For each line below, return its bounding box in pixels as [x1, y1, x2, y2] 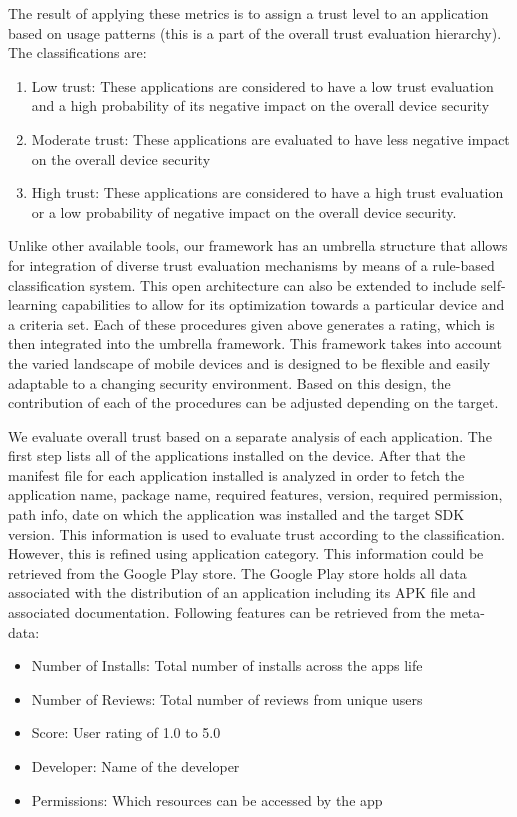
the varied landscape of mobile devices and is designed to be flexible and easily [8, 352, 491, 373]
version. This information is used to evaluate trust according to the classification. [8, 523, 505, 544]
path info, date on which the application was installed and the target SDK [8, 504, 465, 525]
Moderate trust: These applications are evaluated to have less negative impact [31, 128, 510, 149]
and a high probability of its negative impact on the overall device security [31, 95, 490, 116]
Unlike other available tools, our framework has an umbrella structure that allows [8, 235, 508, 256]
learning [8, 294, 58, 315]
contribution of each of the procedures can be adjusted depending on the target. [8, 392, 499, 413]
